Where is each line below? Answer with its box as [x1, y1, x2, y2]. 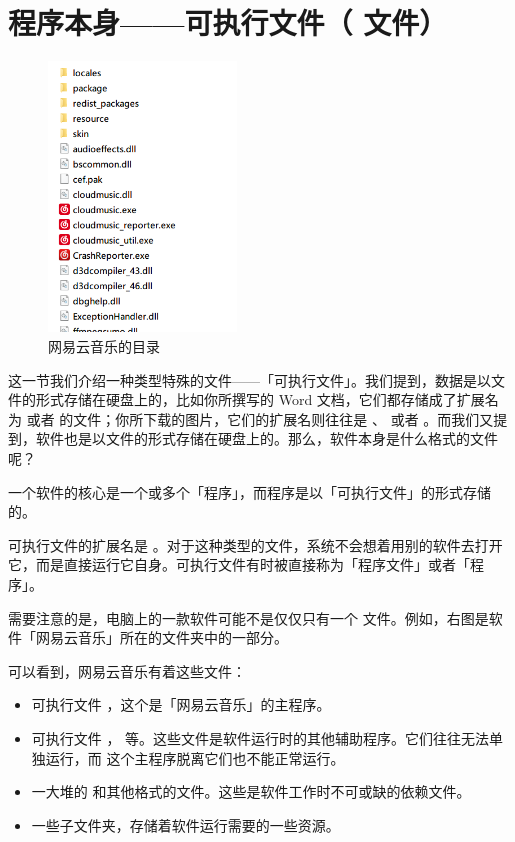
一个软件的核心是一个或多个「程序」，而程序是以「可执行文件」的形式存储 [8, 481, 491, 502]
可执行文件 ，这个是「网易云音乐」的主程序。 [31, 694, 331, 715]
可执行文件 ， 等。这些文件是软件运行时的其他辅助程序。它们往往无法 [31, 727, 490, 748]
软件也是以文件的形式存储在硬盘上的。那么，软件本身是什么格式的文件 [35, 428, 498, 449]
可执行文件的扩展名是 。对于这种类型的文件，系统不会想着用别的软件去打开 [8, 534, 503, 555]
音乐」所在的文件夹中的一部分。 [77, 627, 288, 648]
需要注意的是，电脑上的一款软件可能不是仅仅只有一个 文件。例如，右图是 [8, 607, 489, 628]
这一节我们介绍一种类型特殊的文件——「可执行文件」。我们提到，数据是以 [8, 369, 491, 390]
